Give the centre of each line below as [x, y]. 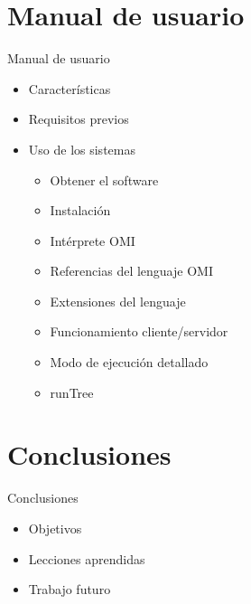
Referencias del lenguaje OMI [131, 271]
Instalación [80, 210]
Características [70, 88]
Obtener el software [104, 179]
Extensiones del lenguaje [118, 301]
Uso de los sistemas [82, 149]
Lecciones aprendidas [87, 558]
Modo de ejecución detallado [129, 362]
